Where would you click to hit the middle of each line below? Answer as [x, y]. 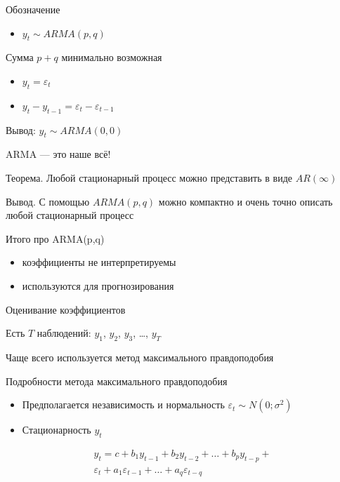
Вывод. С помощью [48, 201]
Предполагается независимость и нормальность [123, 404]
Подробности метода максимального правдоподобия [117, 381]
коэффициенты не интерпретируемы [99, 262]
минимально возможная [112, 57]
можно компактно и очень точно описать [246, 201]
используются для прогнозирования [98, 285]
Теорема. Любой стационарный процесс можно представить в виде [149, 177]
